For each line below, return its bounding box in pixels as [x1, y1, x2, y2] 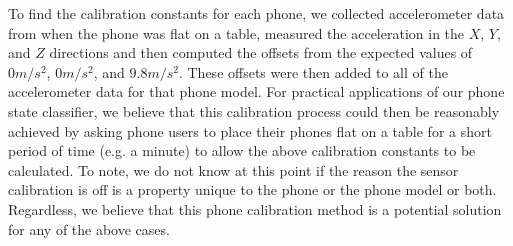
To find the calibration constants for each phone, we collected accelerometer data [8, 3, 505, 23]
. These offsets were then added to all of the [178, 61, 448, 82]
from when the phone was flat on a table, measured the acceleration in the [8, 22, 465, 43]
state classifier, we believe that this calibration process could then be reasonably [8, 100, 500, 121]
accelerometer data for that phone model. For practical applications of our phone [8, 81, 505, 102]
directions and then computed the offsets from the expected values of [49, 42, 473, 63]
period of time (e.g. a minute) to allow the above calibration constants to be [8, 140, 476, 161]
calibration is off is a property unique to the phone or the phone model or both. [8, 179, 497, 200]
